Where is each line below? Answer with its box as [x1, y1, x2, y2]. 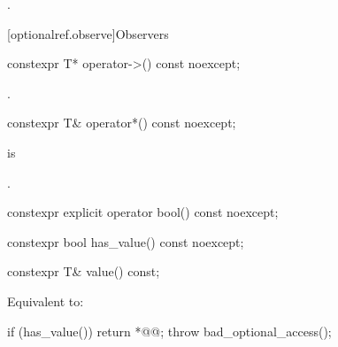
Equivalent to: [7, 291, 84, 310]
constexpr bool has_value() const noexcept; [7, 232, 244, 251]
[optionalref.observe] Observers [7, 24, 169, 42]
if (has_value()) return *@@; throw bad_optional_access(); [7, 321, 332, 340]
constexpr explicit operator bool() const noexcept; [7, 203, 279, 221]
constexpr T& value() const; [7, 262, 160, 281]
